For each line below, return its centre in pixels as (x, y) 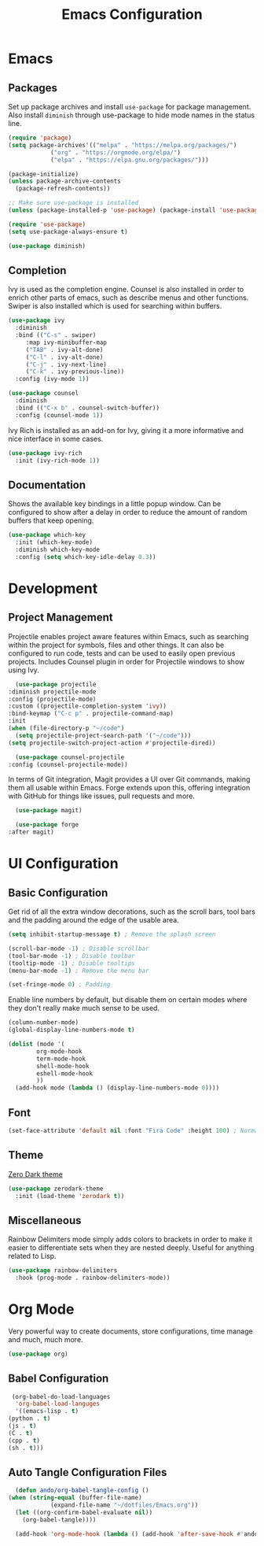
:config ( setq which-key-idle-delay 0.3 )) (86, 557)
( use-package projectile (56, 684)
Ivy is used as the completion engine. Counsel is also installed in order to (126, 290)
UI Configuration (64, 864)
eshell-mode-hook (64, 1073)
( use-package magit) (49, 811)
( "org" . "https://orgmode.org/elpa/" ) (115, 152)
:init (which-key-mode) (54, 542)
